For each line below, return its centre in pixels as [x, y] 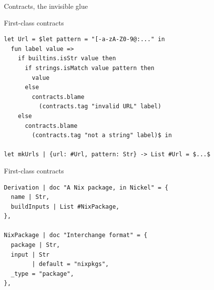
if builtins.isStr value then [67, 59]
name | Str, [30, 197]
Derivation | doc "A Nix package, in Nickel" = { [86, 187]
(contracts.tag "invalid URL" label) [100, 107]
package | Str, [35, 245]
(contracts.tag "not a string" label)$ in [102, 135]
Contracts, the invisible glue [46, 6]
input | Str [30, 254]
